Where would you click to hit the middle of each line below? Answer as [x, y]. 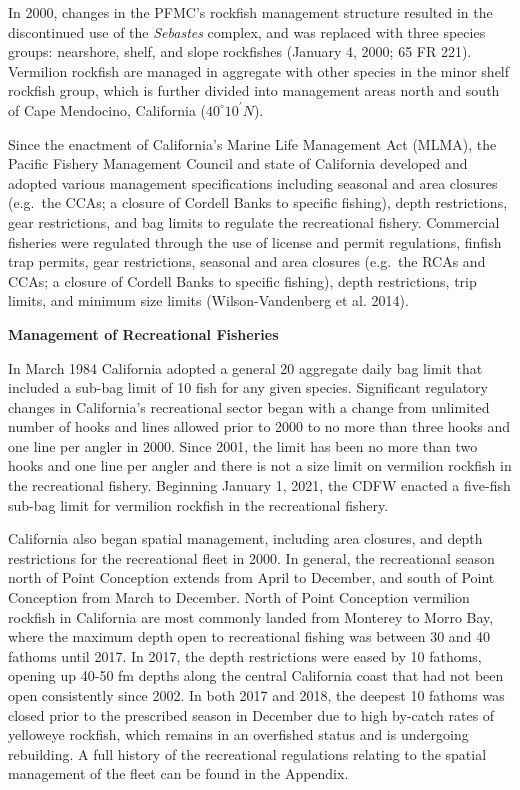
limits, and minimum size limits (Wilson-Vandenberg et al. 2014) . [208, 300]
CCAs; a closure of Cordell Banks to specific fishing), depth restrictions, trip [242, 280]
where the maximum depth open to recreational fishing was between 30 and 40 [249, 636]
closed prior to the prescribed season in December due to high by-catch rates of [251, 714]
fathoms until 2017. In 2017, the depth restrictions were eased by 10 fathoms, [245, 655]
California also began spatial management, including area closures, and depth [245, 538]
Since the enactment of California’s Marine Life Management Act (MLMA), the [252, 143]
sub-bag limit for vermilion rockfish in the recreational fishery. [198, 504]
